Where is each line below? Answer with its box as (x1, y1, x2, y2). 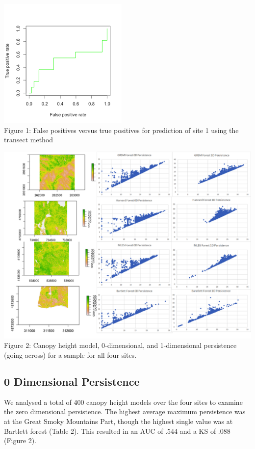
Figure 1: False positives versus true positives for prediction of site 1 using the (4, 125, 239, 135)
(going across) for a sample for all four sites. (4, 349, 137, 360)
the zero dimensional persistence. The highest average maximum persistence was (4, 406, 246, 417)
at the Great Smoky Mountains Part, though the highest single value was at (4, 416, 233, 426)
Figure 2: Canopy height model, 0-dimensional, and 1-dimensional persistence (4, 340, 237, 350)
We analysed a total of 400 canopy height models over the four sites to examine (4, 396, 243, 407)
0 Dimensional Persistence (4, 373, 140, 389)
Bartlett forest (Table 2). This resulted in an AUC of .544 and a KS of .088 (4, 425, 230, 436)
